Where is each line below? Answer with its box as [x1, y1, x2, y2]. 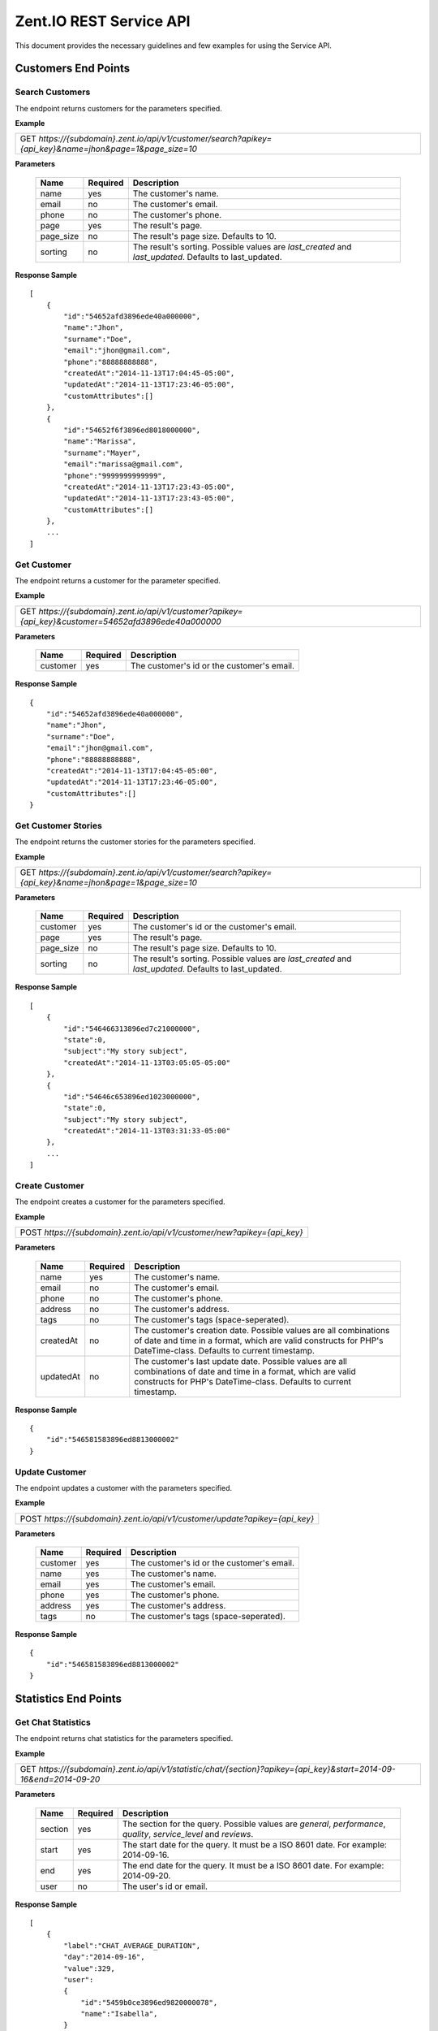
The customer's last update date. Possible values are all [134, 1355, 348, 1366]
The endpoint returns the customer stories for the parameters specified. [15, 837, 255, 847]
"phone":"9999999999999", [63, 471, 166, 480]
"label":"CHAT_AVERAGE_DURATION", [63, 1941, 201, 1950]
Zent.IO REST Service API [15, 12, 191, 30]
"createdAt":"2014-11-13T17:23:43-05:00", [63, 482, 235, 492]
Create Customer [15, 1180, 84, 1192]
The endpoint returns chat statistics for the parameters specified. [15, 1734, 234, 1743]
